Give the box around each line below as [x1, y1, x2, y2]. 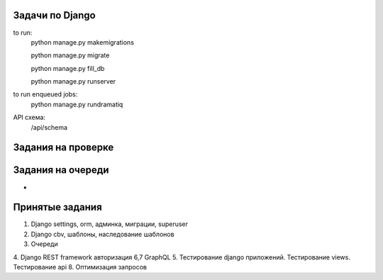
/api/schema [30, 123, 67, 131]
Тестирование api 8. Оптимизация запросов [13, 263, 147, 271]
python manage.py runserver [30, 77, 116, 86]
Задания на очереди [13, 164, 109, 177]
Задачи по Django [13, 9, 96, 21]
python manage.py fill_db [30, 64, 105, 72]
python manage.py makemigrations [30, 38, 135, 46]
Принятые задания [13, 201, 102, 213]
